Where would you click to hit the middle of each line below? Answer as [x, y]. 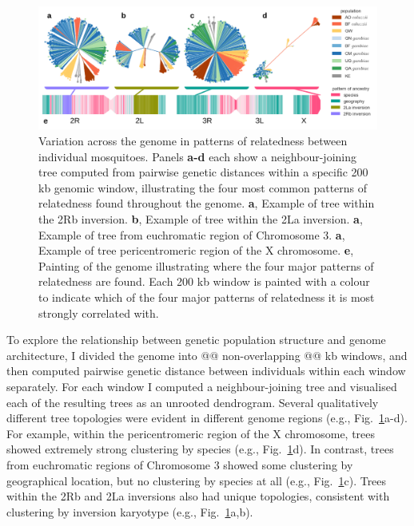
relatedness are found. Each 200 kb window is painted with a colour [204, 281]
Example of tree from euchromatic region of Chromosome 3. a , [192, 234]
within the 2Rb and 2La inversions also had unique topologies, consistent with [198, 496]
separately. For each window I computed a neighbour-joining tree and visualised [202, 386]
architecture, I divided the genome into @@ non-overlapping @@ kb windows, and [207, 355]
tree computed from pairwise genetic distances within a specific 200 [203, 172]
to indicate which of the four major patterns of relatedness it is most [207, 297]
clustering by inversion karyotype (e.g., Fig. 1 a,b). [130, 511]
